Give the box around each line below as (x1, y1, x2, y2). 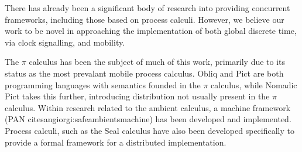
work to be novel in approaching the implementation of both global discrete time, (5, 25, 297, 37)
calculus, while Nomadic (211, 78, 297, 91)
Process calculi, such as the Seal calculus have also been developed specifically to (5, 124, 294, 136)
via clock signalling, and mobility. (5, 36, 125, 48)
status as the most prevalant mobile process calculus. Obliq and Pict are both (5, 67, 284, 79)
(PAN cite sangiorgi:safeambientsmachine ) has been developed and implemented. (5, 113, 291, 125)
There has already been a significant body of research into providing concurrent (5, 2, 290, 13)
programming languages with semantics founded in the (5, 78, 201, 91)
